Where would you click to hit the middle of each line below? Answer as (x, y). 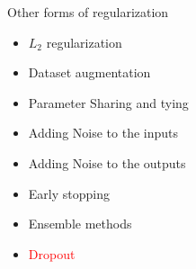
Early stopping (69, 193)
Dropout (52, 253)
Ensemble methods (80, 224)
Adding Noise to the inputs (103, 133)
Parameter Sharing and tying (108, 102)
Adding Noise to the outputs (107, 162)
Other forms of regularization (88, 12)
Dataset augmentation (89, 72)
